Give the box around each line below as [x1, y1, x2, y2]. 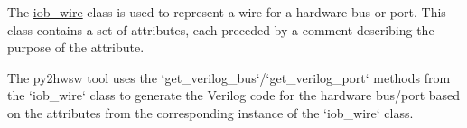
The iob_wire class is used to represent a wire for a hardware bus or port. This [7, 3, 446, 21]
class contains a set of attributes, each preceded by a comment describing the [7, 20, 434, 39]
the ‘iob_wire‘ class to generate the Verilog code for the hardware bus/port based [7, 86, 461, 105]
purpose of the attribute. [7, 38, 145, 57]
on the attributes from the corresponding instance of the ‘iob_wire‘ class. [7, 103, 414, 122]
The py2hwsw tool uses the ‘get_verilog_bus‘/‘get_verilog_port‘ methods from [7, 68, 451, 87]
